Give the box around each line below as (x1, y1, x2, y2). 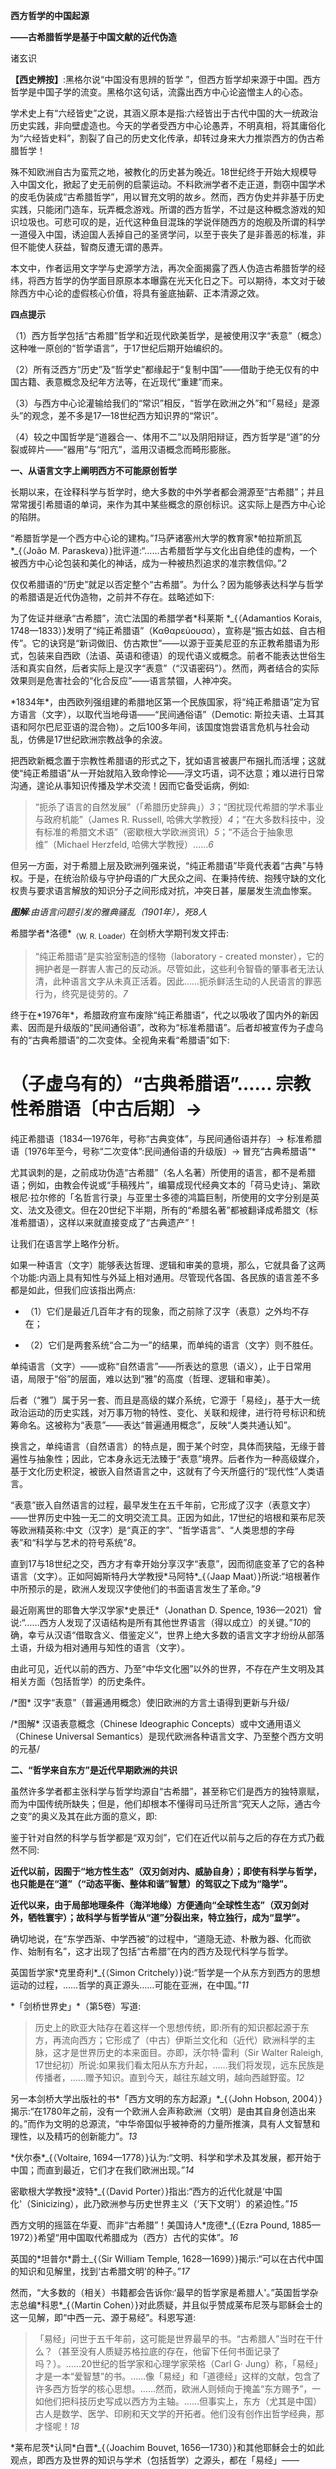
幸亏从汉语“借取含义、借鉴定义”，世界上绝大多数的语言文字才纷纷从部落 (27, 1629, 325, 1641)
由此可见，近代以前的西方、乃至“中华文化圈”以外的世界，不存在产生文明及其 (10, 1662, 325, 1674)
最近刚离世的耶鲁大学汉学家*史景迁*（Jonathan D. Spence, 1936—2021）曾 (10, 1604, 323, 1616)
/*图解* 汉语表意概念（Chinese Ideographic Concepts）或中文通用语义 (10, 1717, 302, 1729)
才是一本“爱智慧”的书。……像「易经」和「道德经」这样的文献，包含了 (34, 2370, 322, 2382)
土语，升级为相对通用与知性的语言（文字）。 (10, 1641, 190, 1653)
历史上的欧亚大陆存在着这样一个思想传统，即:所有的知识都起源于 (34, 2021, 301, 2033)
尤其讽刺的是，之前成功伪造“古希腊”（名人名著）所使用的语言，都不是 (10, 1166, 299, 1178)
